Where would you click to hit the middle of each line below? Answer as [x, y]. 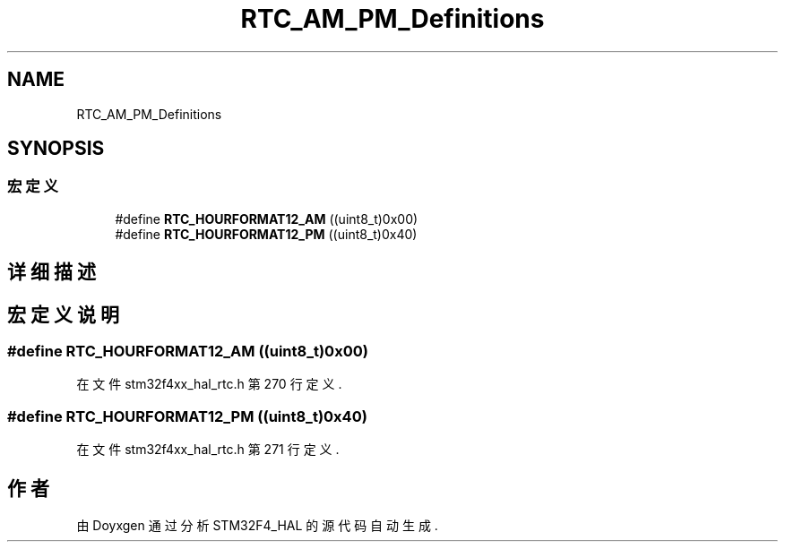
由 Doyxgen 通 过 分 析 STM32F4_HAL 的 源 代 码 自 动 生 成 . [257, 526]
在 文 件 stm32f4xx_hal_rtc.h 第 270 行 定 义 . [209, 384]
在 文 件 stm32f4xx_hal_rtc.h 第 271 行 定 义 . [208, 450]
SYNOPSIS [56, 149]
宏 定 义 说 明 [63, 314]
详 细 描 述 [52, 272]
